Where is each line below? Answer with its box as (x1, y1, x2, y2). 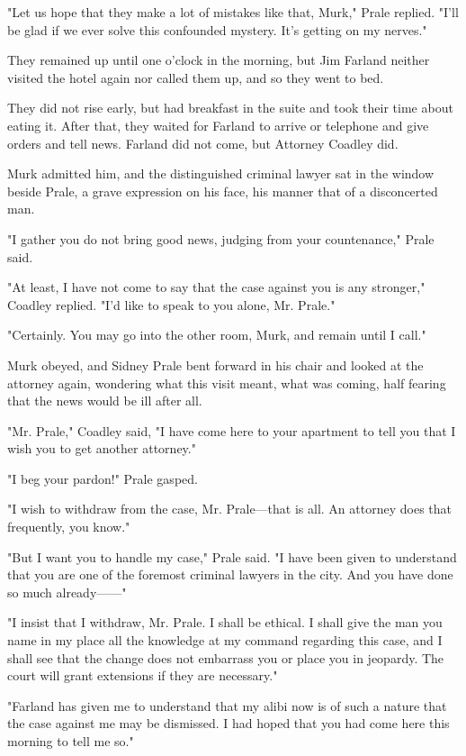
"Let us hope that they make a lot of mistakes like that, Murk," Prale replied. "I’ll (7, 3, 459, 21)
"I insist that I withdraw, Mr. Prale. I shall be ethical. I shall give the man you (7, 613, 443, 632)
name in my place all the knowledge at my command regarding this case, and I (7, 631, 443, 650)
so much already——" (7, 582, 127, 601)
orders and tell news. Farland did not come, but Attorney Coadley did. (7, 133, 399, 152)
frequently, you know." (7, 517, 130, 536)
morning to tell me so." (7, 732, 134, 750)
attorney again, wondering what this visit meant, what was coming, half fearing (7, 373, 446, 392)
